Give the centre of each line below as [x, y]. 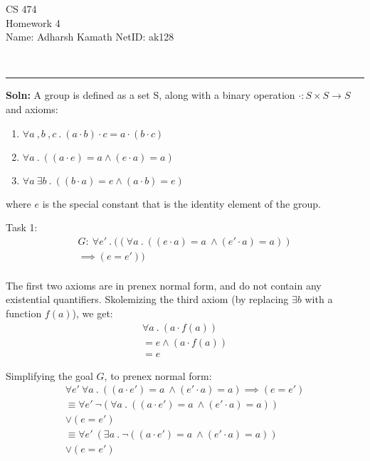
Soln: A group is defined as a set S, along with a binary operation [150, 95]
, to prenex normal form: [158, 375]
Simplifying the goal [49, 375]
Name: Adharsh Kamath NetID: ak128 [90, 37]
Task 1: [22, 227]
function [24, 313]
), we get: [92, 313]
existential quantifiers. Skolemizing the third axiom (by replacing [147, 299]
